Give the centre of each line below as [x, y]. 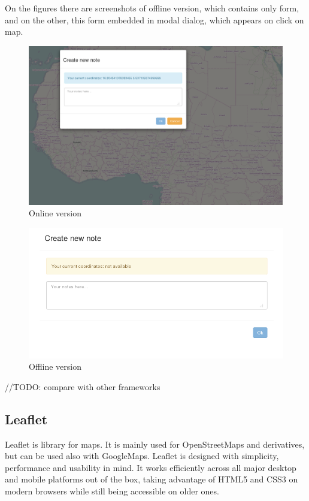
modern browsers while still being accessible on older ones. [112, 491]
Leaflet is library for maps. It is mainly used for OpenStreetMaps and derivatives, [155, 444]
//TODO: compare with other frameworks [83, 386]
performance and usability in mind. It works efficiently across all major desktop [151, 467]
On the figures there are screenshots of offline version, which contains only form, [152, 8]
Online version [55, 213]
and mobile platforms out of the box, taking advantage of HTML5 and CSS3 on [152, 479]
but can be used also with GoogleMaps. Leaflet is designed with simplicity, [142, 456]
